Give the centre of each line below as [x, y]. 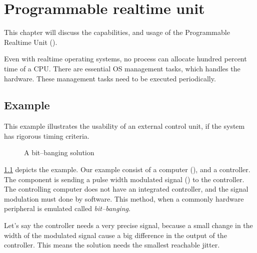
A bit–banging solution [59, 152]
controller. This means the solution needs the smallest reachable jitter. [112, 245]
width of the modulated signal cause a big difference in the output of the [115, 235]
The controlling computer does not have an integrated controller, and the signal [126, 189]
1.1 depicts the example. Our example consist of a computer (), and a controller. [127, 169]
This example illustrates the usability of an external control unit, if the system [124, 126]
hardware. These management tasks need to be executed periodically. [110, 78]
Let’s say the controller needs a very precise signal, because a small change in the [128, 225]
